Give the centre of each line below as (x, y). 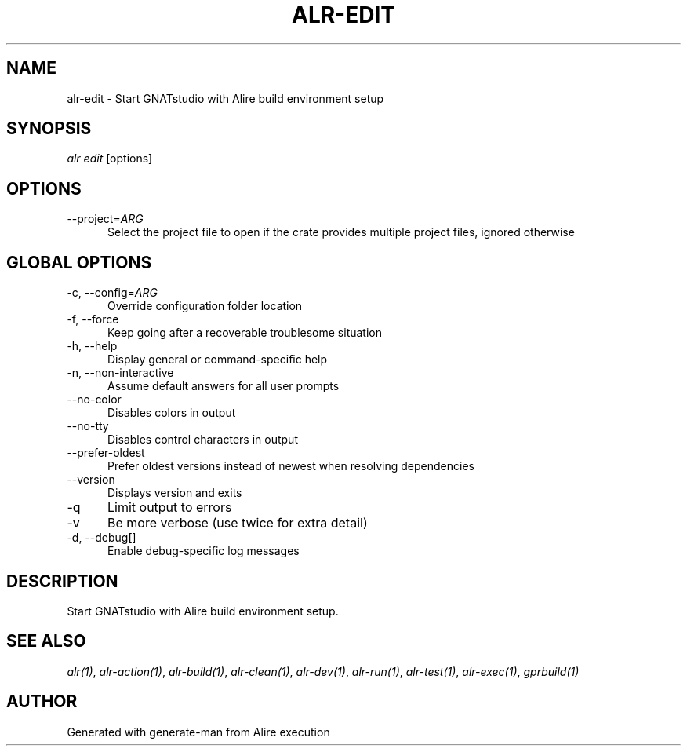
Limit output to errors (169, 507)
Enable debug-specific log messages (204, 551)
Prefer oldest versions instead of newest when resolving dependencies (291, 466)
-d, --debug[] (102, 538)
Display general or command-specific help (218, 360)
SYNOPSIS (49, 129)
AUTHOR (42, 702)
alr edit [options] (110, 159)
